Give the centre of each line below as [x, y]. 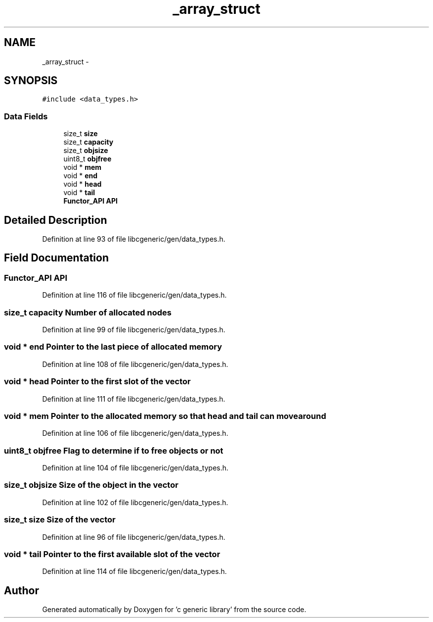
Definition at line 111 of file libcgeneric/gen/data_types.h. [134, 399]
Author [22, 590]
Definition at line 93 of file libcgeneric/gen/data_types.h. [134, 239]
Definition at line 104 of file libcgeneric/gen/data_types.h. [135, 468]
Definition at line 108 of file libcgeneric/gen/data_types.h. [135, 364]
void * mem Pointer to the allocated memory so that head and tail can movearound [165, 416]
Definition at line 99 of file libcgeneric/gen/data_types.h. [134, 330]
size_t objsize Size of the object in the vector [91, 485]
